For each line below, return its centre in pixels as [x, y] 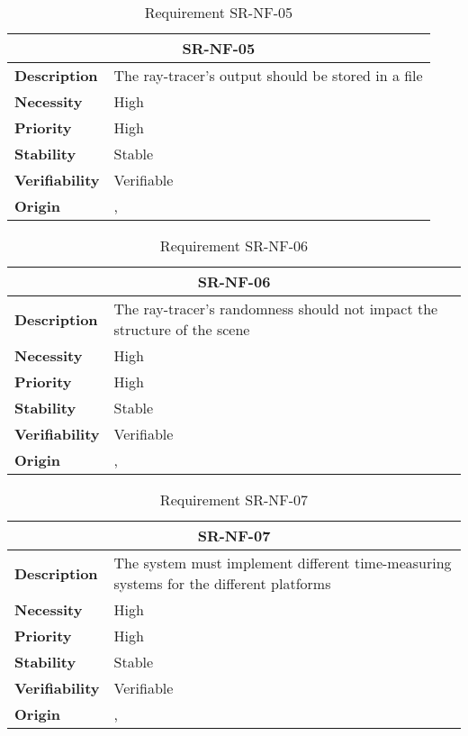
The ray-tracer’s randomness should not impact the [276, 309]
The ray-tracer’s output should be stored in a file [268, 75]
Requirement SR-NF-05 [218, 12]
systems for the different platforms [222, 583]
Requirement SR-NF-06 [234, 245]
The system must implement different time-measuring [283, 563]
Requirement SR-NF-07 [234, 500]
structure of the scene [182, 329]
